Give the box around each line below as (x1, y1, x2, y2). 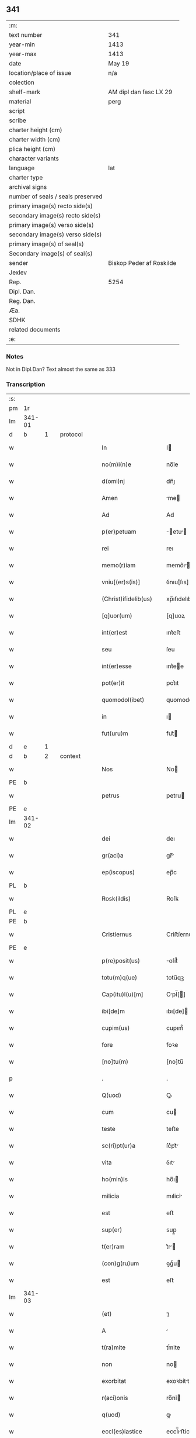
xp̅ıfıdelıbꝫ (166, 595, 195, 603)
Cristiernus (101, 930, 132, 939)
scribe (9, 116, 26, 125)
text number (9, 30, 43, 39)
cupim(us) (101, 1024, 130, 1032)
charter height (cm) (9, 126, 62, 134)
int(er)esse (101, 662, 132, 670)
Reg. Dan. (9, 296, 36, 305)
